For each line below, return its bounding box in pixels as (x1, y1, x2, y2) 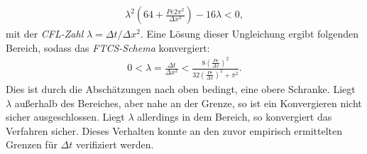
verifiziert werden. (75, 137, 154, 152)
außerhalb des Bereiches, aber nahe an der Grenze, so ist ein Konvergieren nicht (14, 95, 362, 110)
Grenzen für (6, 137, 57, 152)
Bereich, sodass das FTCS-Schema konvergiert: (6, 40, 210, 55)
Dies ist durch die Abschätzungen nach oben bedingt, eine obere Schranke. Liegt (6, 82, 356, 96)
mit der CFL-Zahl (6, 26, 84, 41)
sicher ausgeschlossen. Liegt (6, 109, 125, 124)
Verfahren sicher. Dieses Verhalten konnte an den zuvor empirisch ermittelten (6, 123, 343, 138)
